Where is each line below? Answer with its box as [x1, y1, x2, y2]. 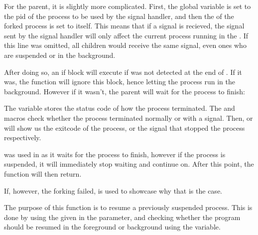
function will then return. [4, 168, 82, 179]
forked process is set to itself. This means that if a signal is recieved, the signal [4, 20, 245, 31]
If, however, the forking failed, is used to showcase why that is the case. [4, 185, 222, 196]
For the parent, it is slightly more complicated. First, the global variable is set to [4, 1, 251, 11]
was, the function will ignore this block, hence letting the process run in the [4, 76, 235, 87]
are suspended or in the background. [4, 49, 116, 60]
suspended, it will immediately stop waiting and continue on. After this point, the [4, 159, 254, 169]
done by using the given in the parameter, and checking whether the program [4, 212, 241, 222]
